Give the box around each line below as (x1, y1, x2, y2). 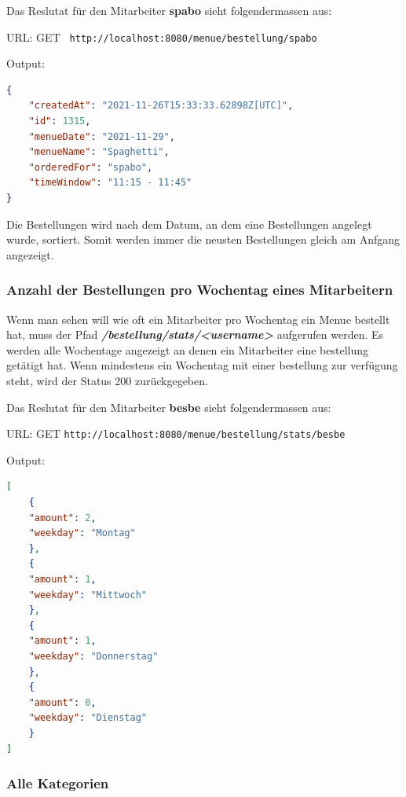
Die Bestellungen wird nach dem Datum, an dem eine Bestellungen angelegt (6, 215, 372, 232)
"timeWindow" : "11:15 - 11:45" (28, 177, 192, 189)
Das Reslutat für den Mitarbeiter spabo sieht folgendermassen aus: (6, 2, 332, 18)
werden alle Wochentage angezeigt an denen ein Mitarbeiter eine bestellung (6, 341, 369, 358)
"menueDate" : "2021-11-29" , (28, 130, 175, 142)
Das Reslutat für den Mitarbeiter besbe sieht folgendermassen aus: (6, 398, 331, 415)
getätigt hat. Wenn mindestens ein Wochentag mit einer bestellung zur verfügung (6, 357, 398, 373)
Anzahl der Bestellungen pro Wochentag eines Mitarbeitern (6, 280, 393, 299)
